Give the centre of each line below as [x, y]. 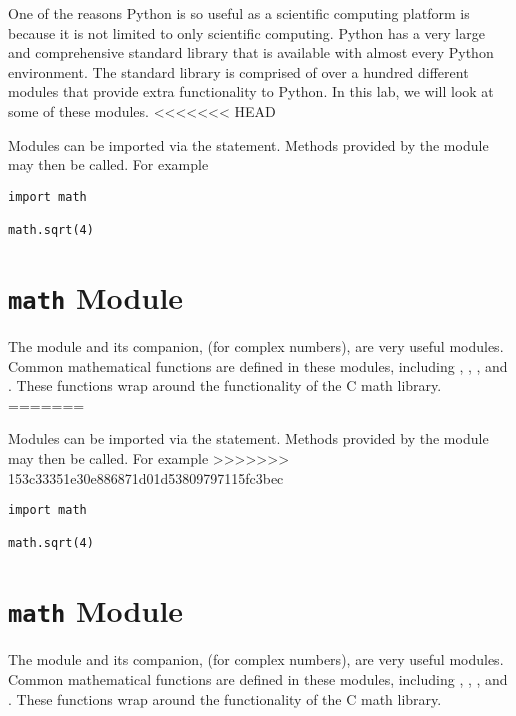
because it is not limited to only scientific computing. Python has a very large [246, 32]
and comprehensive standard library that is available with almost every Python [251, 52]
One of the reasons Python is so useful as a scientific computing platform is [239, 13]
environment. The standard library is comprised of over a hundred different [238, 71]
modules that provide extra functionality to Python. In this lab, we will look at [251, 91]
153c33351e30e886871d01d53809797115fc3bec [146, 477]
